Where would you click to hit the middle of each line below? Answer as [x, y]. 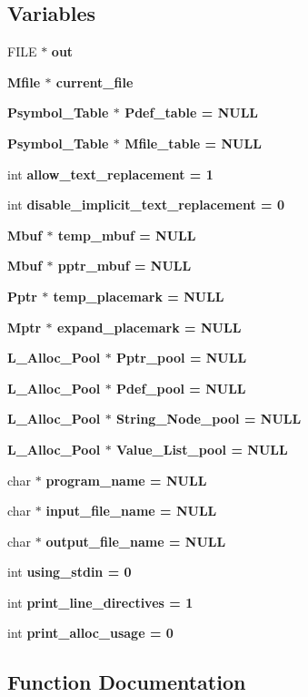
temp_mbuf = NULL [127, 235]
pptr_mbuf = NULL [124, 266]
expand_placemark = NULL [149, 327]
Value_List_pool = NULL [202, 449]
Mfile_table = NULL [193, 143]
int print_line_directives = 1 [100, 602]
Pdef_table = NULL [192, 113]
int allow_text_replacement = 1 [110, 174]
